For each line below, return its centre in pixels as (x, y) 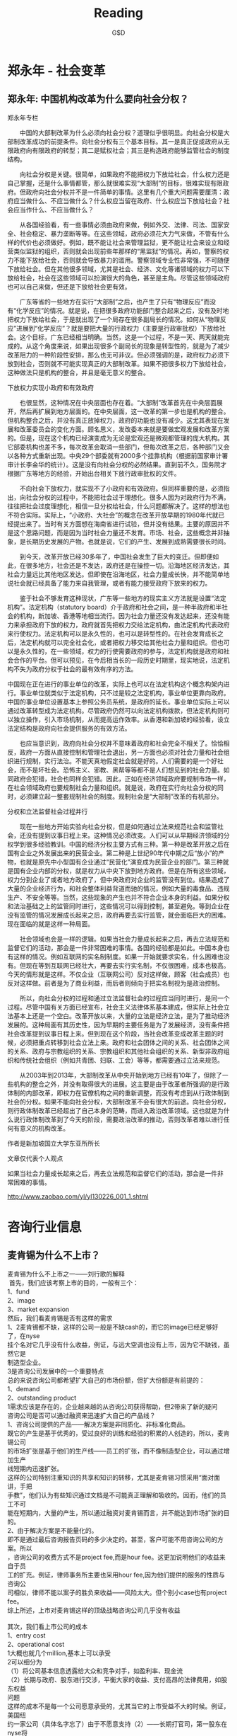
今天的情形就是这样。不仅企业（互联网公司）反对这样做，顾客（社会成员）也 (119, 974)
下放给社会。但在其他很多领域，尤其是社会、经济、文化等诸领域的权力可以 (115, 269)
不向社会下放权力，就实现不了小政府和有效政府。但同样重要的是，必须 (121, 488)
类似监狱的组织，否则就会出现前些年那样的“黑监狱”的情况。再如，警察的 (118, 251)
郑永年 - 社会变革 (56, 70)
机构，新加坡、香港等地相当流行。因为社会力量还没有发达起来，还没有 (121, 616)
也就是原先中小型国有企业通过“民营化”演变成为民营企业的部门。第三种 (121, 862)
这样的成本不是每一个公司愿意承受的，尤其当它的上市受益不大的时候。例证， (119, 1706)
